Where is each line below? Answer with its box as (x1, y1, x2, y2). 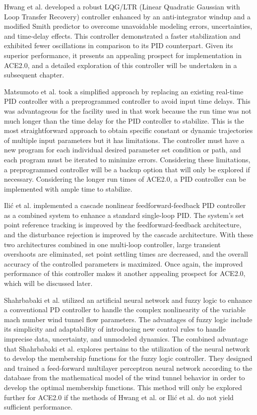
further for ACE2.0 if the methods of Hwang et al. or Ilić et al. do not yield (4, 392, 234, 402)
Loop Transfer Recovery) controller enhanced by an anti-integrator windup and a (4, 11, 251, 21)
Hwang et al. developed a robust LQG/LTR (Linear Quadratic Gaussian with (4, 1, 240, 11)
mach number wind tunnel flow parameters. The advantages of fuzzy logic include (4, 314, 253, 324)
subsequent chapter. (4, 69, 64, 80)
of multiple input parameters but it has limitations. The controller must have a (4, 135, 245, 145)
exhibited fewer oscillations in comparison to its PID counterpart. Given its (4, 40, 233, 51)
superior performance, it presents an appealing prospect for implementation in (4, 50, 242, 60)
